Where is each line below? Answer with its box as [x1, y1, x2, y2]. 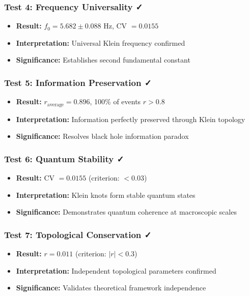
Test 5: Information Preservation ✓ [4, 76, 152, 88]
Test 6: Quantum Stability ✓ [4, 152, 124, 165]
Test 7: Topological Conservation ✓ [4, 228, 152, 241]
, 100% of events [90, 96, 141, 107]
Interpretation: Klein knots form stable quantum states [16, 189, 196, 200]
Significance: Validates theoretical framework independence [16, 282, 206, 293]
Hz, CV [103, 20, 127, 31]
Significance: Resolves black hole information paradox [16, 131, 189, 141]
